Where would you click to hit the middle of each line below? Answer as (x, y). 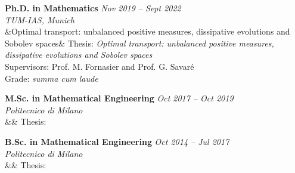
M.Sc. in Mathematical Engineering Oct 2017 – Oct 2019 (119, 98)
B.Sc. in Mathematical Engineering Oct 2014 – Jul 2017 (117, 141)
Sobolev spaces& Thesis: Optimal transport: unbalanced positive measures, (139, 43)
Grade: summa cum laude (52, 78)
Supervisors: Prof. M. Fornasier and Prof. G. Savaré (100, 66)
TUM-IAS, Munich (40, 19)
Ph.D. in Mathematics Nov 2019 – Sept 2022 (93, 8)
